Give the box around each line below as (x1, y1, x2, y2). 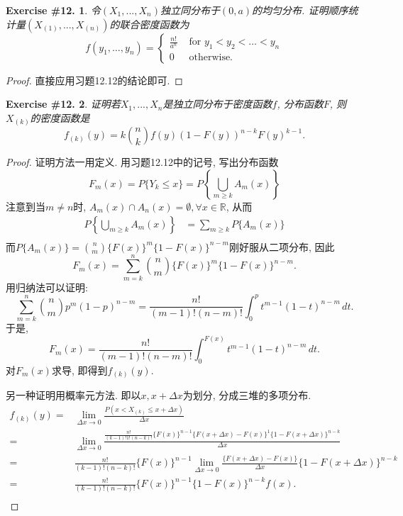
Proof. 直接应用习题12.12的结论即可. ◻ (6, 72, 183, 87)
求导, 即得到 (51, 362, 108, 377)
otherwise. (189, 52, 233, 63)
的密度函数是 (30, 110, 90, 125)
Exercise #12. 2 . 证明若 (6, 96, 121, 111)
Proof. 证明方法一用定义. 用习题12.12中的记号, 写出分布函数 (6, 155, 279, 169)
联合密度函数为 (119, 16, 189, 31)
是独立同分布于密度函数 (162, 96, 272, 111)
